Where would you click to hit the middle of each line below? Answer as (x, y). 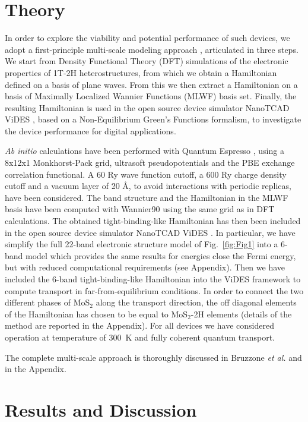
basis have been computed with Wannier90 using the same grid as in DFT (140, 209)
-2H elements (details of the (241, 314)
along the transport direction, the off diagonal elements (196, 302)
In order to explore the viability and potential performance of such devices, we (147, 38)
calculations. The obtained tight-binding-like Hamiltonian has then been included (153, 221)
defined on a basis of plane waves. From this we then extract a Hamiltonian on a (151, 84)
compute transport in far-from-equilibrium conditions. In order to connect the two (154, 290)
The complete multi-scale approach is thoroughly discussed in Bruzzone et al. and (153, 357)
